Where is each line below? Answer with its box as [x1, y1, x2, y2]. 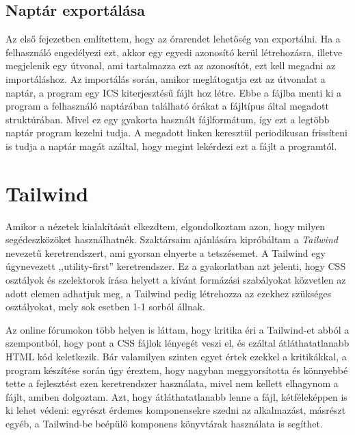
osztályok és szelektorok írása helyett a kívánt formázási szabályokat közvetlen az [5, 273, 346, 287]
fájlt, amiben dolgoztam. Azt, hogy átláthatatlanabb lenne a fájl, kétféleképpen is [5, 389, 347, 403]
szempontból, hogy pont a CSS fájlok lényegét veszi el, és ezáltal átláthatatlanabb [5, 336, 350, 350]
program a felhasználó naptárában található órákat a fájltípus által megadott [5, 99, 329, 113]
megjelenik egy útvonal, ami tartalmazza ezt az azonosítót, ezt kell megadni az [5, 58, 336, 73]
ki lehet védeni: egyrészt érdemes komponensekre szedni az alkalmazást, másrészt [5, 403, 346, 417]
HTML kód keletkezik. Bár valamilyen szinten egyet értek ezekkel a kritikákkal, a [5, 349, 347, 364]
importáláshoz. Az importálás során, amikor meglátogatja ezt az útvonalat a [5, 71, 326, 86]
